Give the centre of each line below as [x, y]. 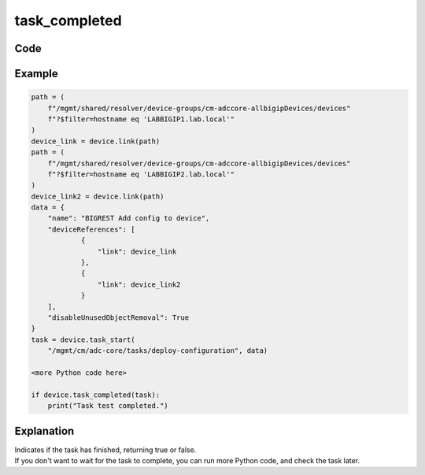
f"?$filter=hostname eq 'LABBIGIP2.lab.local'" [141, 174]
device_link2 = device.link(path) [98, 196]
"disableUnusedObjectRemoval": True [118, 317]
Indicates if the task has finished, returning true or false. [105, 450]
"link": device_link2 [139, 284]
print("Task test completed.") [108, 406]
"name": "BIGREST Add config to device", [129, 218]
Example [36, 74]
